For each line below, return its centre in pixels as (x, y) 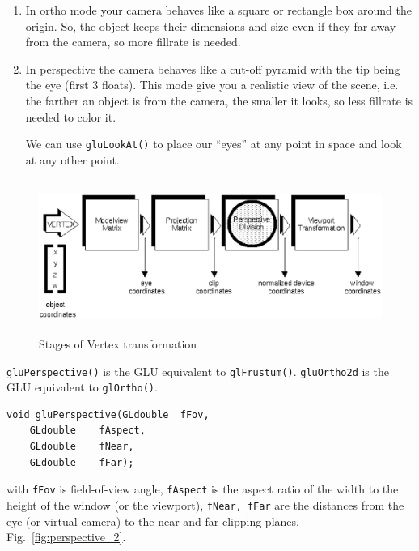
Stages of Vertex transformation (118, 343)
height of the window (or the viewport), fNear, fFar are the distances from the (205, 504)
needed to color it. (71, 116)
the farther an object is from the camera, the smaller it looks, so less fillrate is (219, 100)
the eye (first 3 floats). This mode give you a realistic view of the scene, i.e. (212, 85)
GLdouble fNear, (82, 447)
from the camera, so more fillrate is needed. (133, 42)
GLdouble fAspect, (87, 431)
